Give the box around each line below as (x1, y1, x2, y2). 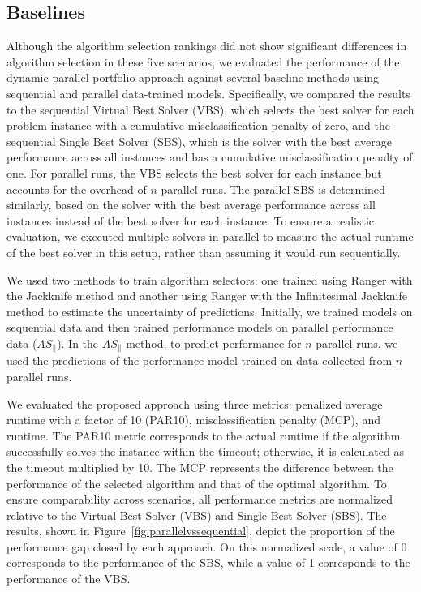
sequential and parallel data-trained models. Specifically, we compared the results (6, 84, 410, 101)
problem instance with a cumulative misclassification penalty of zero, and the (6, 117, 390, 134)
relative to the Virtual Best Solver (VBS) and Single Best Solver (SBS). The (6, 506, 387, 523)
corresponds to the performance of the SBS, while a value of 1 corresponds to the (6, 554, 410, 571)
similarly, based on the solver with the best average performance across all (6, 196, 376, 213)
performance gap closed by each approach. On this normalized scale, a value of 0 (6, 538, 407, 555)
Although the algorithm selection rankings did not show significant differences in (6, 37, 407, 54)
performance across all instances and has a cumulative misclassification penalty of (6, 148, 413, 165)
